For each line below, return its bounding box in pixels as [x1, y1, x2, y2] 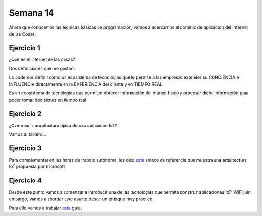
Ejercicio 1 [9, 44, 40, 52]
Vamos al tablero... [9, 131, 47, 137]
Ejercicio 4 [9, 177, 42, 185]
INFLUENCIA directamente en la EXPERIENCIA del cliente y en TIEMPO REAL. [9, 81, 164, 87]
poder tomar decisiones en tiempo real [9, 97, 87, 103]
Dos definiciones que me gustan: [9, 66, 75, 72]
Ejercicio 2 [9, 109, 42, 118]
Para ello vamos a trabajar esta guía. [9, 205, 82, 211]
